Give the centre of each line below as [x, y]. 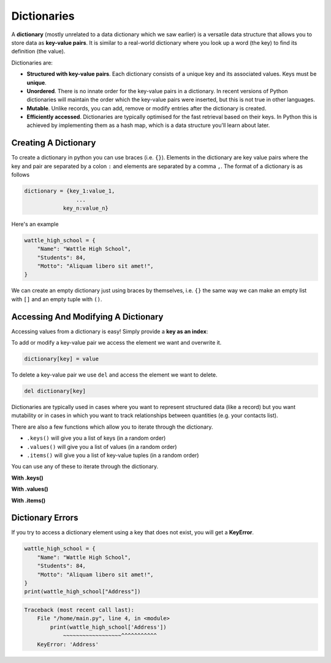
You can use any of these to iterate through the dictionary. [85, 467]
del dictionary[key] [55, 391]
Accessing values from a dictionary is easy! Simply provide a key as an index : [110, 331]
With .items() [29, 500]
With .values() [30, 489]
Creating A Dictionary [54, 143]
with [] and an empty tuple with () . [57, 299]
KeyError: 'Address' [68, 644]
